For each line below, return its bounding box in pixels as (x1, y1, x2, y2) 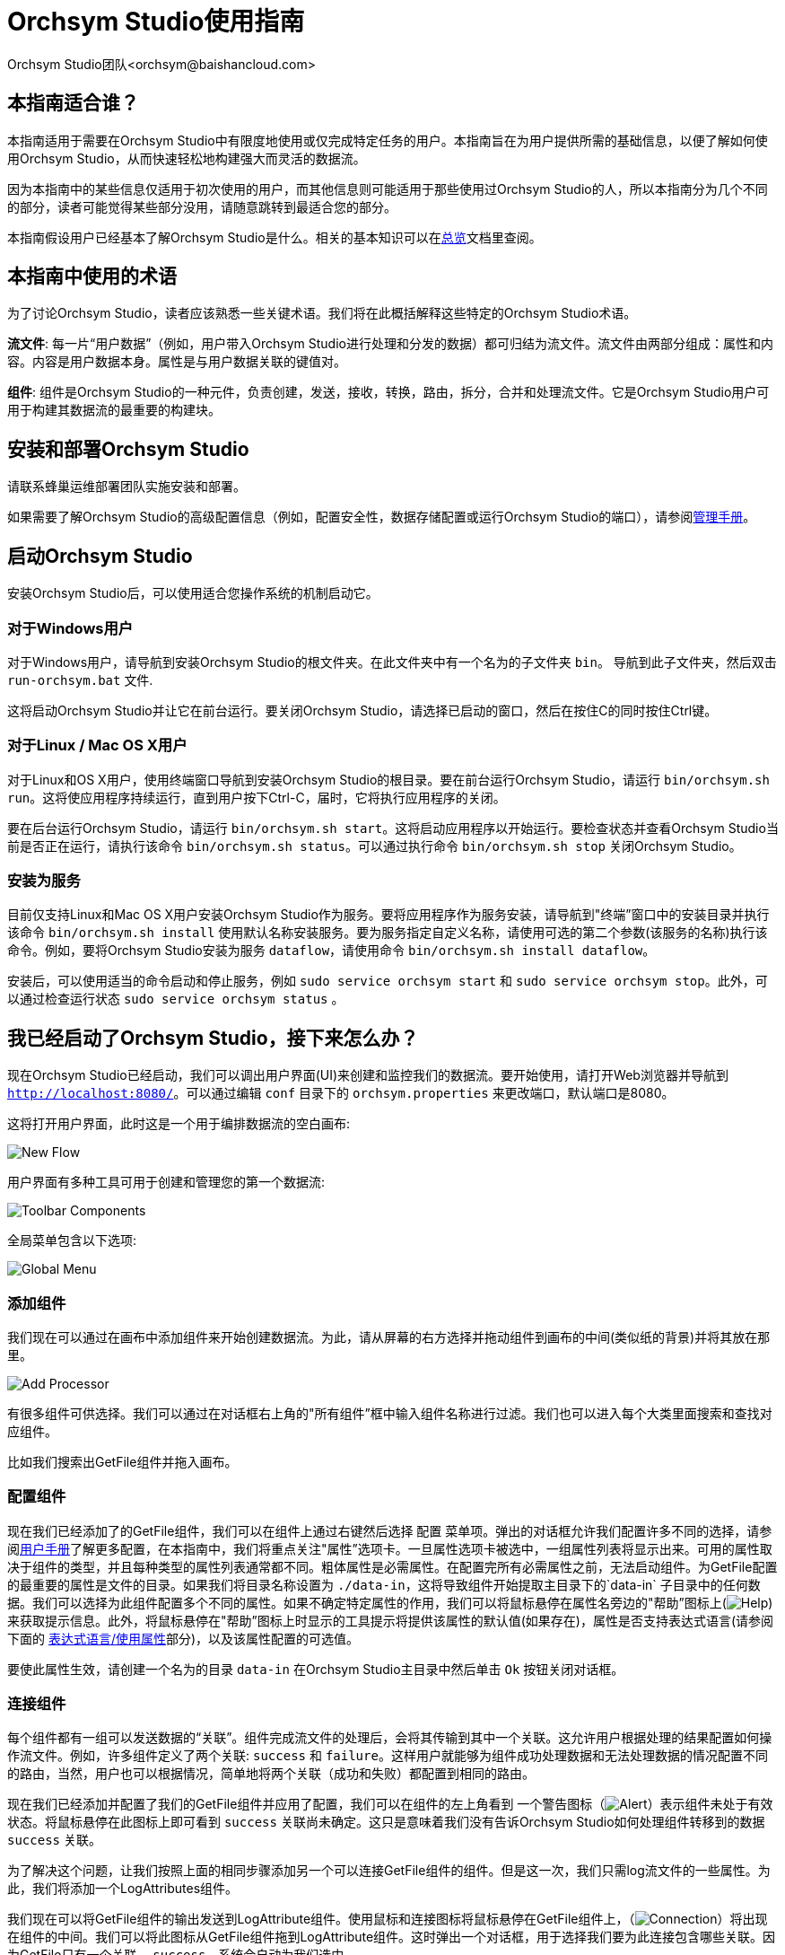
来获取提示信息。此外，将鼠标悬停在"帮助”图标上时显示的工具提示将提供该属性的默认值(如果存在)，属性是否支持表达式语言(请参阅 (7, 1612, 774, 1628)
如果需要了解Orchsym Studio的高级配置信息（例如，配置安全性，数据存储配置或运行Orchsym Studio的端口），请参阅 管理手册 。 (7, 509, 756, 525)
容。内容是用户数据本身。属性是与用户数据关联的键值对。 (7, 354, 346, 370)
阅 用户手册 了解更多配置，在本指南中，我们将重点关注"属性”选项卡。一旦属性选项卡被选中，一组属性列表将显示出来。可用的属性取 (7, 1540, 772, 1556)
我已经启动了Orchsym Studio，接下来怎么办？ (7, 1026, 419, 1049)
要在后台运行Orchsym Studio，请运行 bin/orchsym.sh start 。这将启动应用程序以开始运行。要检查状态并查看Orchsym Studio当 (7, 820, 779, 836)
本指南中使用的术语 (7, 265, 177, 288)
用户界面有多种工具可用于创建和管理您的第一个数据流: (7, 1174, 326, 1190)
